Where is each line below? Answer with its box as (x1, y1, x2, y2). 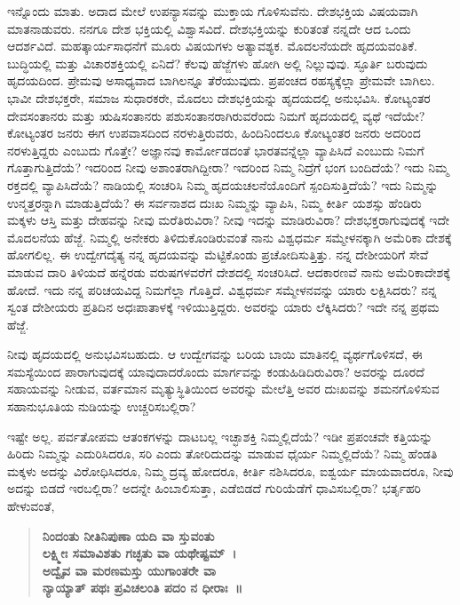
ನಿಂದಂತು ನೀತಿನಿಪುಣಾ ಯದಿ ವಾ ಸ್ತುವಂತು (42, 526, 215, 545)
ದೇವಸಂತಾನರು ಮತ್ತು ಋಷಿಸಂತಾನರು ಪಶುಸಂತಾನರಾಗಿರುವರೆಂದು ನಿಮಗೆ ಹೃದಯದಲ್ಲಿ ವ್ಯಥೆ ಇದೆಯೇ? (7, 106, 425, 124)
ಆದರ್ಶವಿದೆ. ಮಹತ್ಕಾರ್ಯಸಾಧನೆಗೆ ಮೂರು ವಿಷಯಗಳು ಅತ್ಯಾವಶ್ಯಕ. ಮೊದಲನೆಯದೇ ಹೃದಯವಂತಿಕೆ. (7, 36, 417, 55)
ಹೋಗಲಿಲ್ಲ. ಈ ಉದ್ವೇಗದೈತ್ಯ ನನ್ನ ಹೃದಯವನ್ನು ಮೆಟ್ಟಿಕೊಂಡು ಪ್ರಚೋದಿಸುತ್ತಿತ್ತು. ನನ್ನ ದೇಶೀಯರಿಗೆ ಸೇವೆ (7, 245, 429, 264)
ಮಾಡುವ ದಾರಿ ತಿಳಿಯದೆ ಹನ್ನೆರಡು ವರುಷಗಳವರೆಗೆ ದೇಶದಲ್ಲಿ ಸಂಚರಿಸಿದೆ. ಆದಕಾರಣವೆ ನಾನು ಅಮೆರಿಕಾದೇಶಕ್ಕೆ (7, 262, 450, 281)
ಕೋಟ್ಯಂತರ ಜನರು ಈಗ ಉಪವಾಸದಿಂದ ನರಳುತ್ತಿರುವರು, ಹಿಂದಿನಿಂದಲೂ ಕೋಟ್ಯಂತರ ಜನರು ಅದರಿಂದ (7, 123, 421, 142)
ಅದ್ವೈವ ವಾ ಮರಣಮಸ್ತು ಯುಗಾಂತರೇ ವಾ (42, 561, 216, 579)
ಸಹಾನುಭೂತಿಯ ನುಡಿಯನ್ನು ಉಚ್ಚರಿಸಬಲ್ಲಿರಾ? (7, 397, 196, 416)
